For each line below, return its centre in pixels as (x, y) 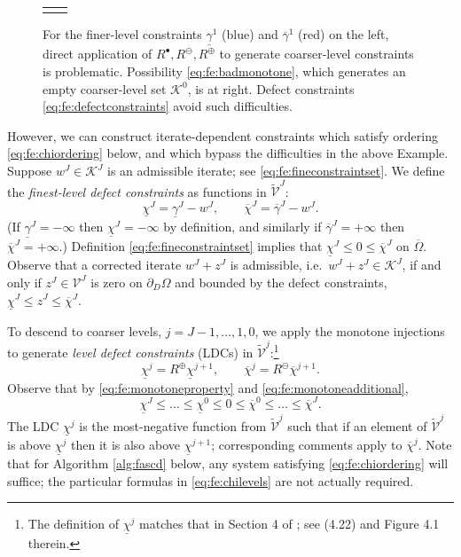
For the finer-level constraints (122, 34)
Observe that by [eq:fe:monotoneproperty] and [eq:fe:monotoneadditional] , (208, 387)
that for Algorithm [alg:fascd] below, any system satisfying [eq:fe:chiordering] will (228, 463)
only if (24, 282)
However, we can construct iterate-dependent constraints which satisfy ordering (223, 135)
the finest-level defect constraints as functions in (137, 191)
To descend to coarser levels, (85, 330)
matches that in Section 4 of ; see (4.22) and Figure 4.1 (289, 524)
